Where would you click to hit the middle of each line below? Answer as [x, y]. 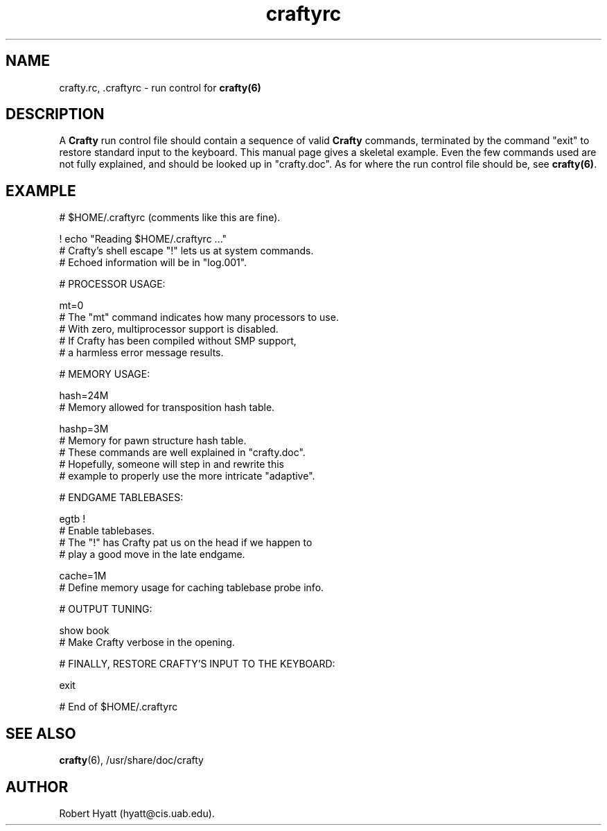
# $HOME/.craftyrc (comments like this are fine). [170, 218]
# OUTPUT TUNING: [106, 609]
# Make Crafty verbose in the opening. [147, 642]
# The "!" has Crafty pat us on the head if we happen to [186, 543]
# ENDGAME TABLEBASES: [121, 498]
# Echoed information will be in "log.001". [153, 263]
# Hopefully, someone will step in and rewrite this [171, 464]
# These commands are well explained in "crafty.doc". [182, 453]
